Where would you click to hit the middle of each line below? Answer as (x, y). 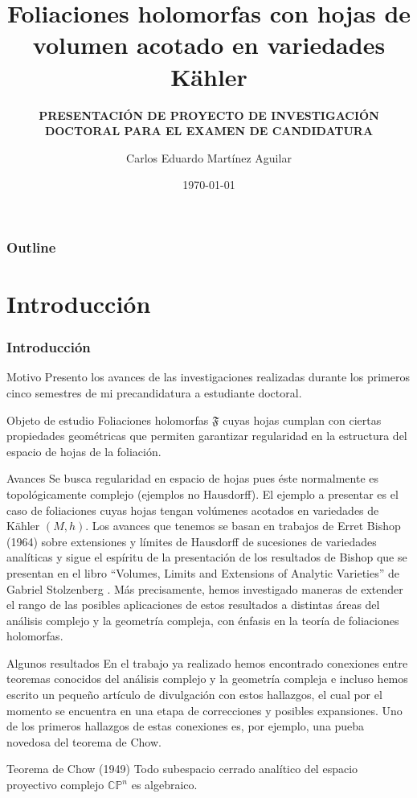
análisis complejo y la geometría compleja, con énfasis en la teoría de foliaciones (203, 620)
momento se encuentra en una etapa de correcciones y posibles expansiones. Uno (204, 710)
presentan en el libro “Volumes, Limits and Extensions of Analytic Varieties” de (203, 572)
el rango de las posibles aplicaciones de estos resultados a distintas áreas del (193, 605)
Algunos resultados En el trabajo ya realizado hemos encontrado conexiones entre (207, 662)
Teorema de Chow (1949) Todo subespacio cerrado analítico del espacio (182, 769)
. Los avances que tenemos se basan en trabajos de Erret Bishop (243, 526)
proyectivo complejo (55, 785)
